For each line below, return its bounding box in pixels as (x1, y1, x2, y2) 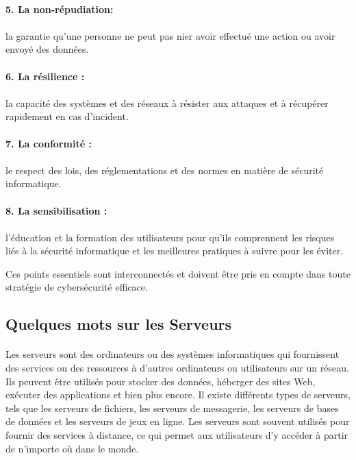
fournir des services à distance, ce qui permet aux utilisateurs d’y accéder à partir (5, 428, 348, 441)
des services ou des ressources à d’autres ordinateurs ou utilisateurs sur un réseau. (5, 361, 349, 375)
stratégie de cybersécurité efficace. (5, 280, 148, 294)
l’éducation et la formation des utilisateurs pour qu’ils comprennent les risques (5, 230, 335, 244)
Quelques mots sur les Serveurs (5, 313, 232, 335)
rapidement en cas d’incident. (5, 109, 129, 123)
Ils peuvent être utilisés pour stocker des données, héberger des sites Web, (5, 374, 316, 388)
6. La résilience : (5, 69, 85, 83)
